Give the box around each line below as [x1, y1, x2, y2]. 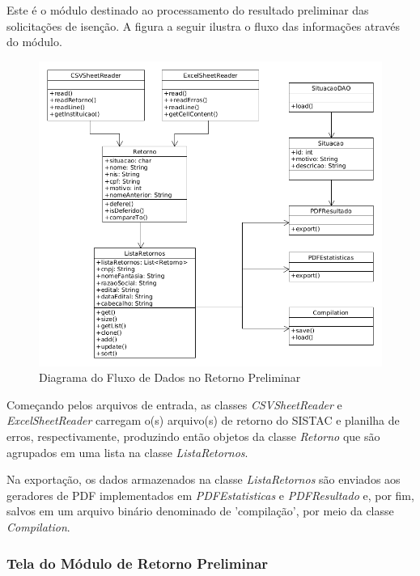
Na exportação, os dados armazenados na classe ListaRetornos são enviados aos [6, 471, 401, 488]
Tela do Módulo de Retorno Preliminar [6, 553, 269, 573]
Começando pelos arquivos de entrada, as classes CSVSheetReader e [6, 396, 342, 413]
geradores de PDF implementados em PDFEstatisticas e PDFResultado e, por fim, [6, 486, 414, 503]
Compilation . [6, 519, 70, 535]
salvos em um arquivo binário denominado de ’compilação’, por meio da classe [6, 502, 394, 519]
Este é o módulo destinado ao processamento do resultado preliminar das [6, 2, 369, 18]
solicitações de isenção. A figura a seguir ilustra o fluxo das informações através [6, 17, 401, 34]
